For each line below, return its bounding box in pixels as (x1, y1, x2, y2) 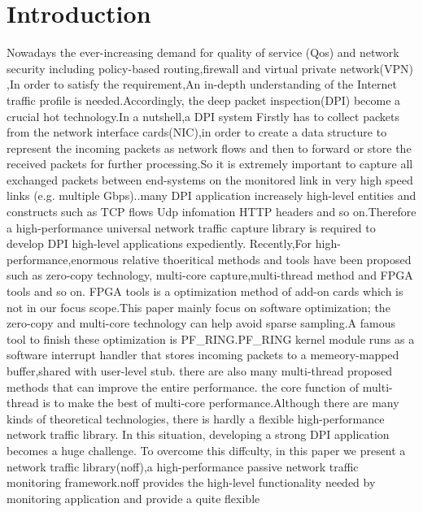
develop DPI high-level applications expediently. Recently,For (7, 235, 312, 252)
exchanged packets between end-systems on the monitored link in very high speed (7, 171, 413, 188)
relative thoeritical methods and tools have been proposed (122, 250, 412, 267)
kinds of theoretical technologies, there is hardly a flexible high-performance (7, 410, 385, 427)
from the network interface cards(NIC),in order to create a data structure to (7, 124, 387, 141)
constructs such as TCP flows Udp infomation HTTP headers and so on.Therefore (7, 203, 416, 220)
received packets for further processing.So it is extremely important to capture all (7, 155, 413, 172)
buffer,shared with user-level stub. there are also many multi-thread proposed (7, 362, 392, 379)
